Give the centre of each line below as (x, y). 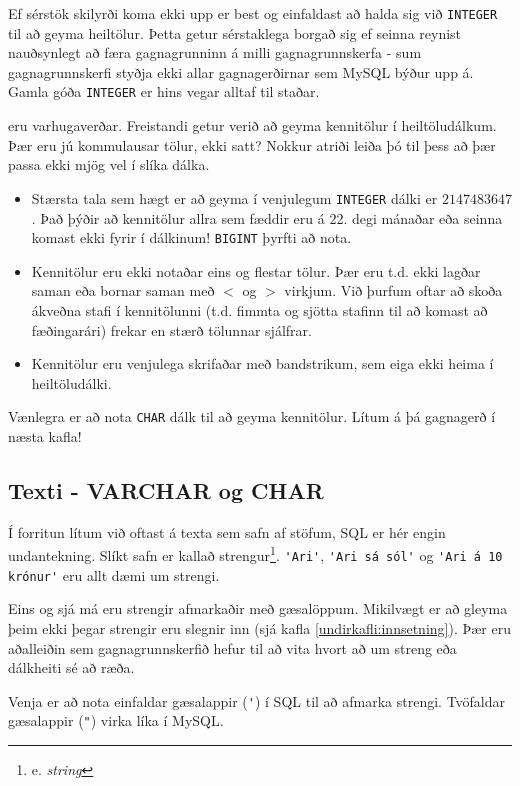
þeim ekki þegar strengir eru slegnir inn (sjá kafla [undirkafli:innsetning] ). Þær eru (259, 627)
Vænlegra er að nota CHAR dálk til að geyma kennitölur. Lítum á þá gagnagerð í (252, 416)
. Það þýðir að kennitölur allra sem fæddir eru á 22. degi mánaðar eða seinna (267, 217)
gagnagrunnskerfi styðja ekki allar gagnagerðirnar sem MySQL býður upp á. (241, 71)
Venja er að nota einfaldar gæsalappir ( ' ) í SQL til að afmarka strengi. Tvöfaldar (257, 700)
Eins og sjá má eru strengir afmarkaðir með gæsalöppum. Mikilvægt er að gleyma (258, 608)
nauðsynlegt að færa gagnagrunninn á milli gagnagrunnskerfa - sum (215, 52)
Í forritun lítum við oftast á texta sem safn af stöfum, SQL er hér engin (227, 531)
